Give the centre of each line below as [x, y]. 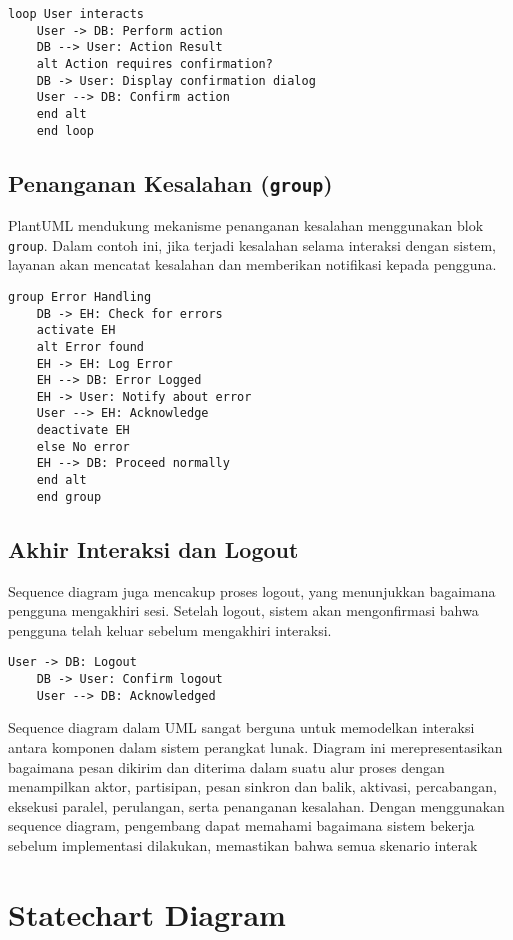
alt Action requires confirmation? [154, 63]
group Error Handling [80, 296]
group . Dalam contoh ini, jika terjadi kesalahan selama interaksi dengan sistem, [252, 244]
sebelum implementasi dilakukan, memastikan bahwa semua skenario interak [243, 844]
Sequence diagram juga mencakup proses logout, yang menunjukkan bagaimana [252, 590]
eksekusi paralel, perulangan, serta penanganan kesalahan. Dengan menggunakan [256, 805]
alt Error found [90, 346]
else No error [83, 446]
